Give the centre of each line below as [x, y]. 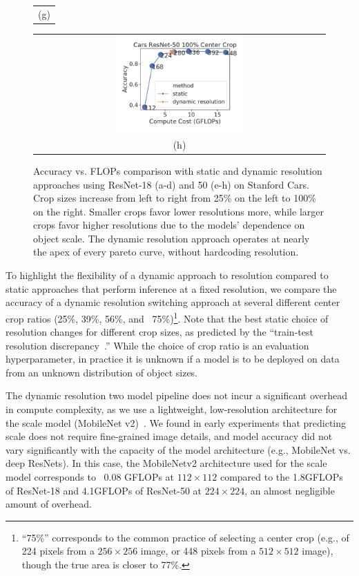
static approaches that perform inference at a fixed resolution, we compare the [171, 288]
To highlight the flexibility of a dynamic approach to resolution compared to [167, 275]
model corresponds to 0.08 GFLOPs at [90, 477]
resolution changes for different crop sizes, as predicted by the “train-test [159, 332]
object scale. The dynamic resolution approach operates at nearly [172, 238]
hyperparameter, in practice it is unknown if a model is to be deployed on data [173, 359]
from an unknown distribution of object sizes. [102, 372]
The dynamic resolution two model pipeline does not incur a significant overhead [177, 395]
